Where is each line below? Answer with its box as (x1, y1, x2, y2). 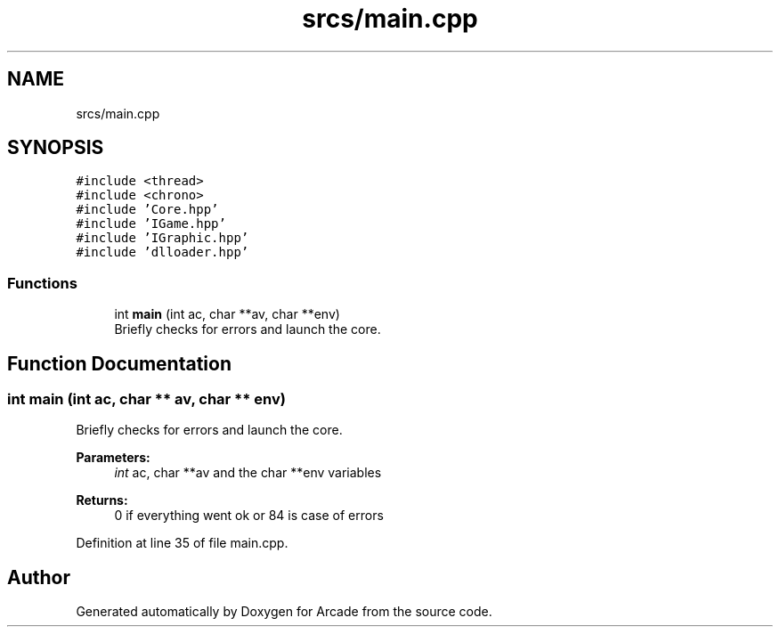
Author (7, 565, 70, 589)
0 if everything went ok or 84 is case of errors (114, 508, 384, 524)
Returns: (76, 492, 128, 508)
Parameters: (76, 450, 150, 466)
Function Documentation (7, 352, 232, 375)
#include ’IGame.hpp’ (76, 216, 226, 232)
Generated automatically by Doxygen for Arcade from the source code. (76, 604, 492, 620)
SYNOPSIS (7, 136, 104, 159)
